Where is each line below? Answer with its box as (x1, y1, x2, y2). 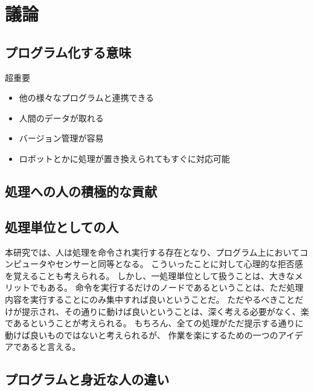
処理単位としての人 (5, 217, 119, 236)
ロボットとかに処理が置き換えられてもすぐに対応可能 (19, 152, 230, 164)
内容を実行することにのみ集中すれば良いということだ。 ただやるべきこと (5, 292, 295, 305)
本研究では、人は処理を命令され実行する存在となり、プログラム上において (5, 245, 300, 258)
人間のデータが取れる (19, 111, 104, 124)
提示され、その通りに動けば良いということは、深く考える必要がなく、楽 (21, 305, 309, 317)
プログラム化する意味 (5, 42, 132, 61)
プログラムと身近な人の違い (5, 370, 170, 389)
